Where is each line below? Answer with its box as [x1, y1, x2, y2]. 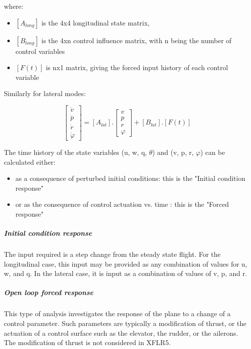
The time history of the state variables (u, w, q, [4, 147, 147, 157]
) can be [200, 147, 225, 157]
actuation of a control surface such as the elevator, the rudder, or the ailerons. [4, 327, 238, 338]
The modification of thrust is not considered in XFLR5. [4, 337, 171, 348]
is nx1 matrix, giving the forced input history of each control [46, 62, 228, 73]
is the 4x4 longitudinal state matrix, [41, 17, 150, 27]
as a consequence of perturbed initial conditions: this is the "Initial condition [15, 173, 246, 183]
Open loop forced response [4, 287, 93, 298]
